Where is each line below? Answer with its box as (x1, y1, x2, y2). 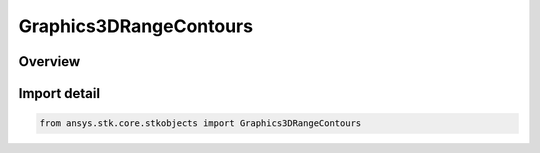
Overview (18, 53, 81, 70)
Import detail (18, 85, 100, 102)
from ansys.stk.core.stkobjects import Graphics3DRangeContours (39, 118, 362, 129)
